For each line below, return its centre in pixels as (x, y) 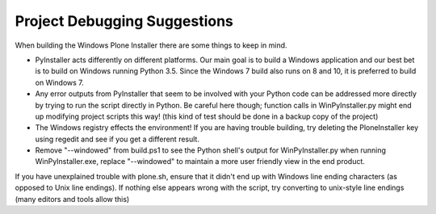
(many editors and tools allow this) (72, 199)
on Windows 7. (59, 82)
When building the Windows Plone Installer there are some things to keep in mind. (151, 45)
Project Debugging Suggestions (124, 21)
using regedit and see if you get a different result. (117, 139)
